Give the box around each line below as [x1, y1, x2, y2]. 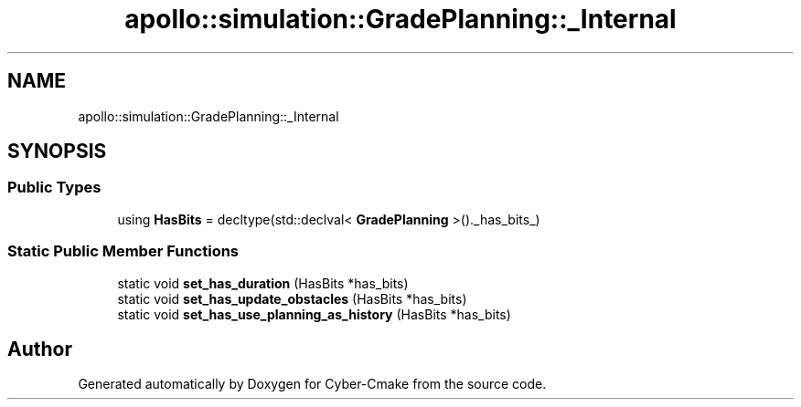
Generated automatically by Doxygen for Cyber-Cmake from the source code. [78, 376, 547, 392]
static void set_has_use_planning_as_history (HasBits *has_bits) [117, 306, 511, 322]
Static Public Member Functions [7, 242, 240, 261]
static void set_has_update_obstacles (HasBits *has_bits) [117, 290, 467, 307]
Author [7, 337, 72, 360]
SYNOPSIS [7, 140, 107, 163]
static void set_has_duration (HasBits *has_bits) [117, 275, 409, 291]
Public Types [7, 178, 101, 197]
